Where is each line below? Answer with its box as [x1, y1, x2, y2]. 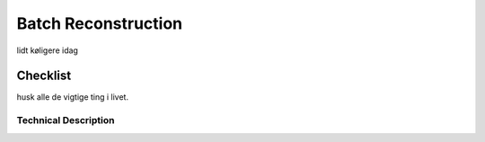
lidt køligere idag [16, 45, 78, 56]
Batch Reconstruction [16, 13, 183, 33]
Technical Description [16, 114, 115, 127]
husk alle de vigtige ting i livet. [16, 92, 129, 102]
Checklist [16, 68, 72, 84]
